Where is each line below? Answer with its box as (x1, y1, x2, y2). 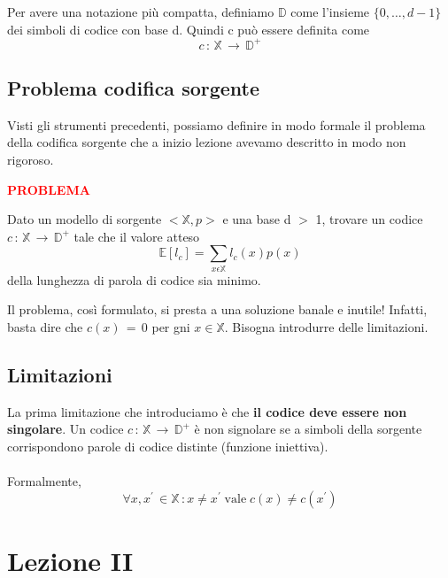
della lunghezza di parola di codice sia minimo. (7, 270, 261, 289)
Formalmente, (7, 472, 81, 490)
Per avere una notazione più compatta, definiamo (7, 3, 274, 20)
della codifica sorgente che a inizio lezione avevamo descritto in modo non (7, 133, 406, 151)
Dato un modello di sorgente (7, 210, 162, 228)
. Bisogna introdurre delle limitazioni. (224, 317, 429, 335)
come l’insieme (290, 3, 370, 20)
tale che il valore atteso (73, 227, 200, 245)
